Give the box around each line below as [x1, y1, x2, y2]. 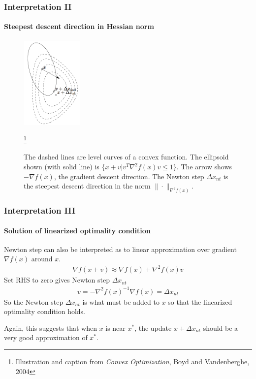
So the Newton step [4, 296, 64, 307]
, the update [134, 322, 172, 333]
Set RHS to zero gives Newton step [4, 275, 110, 285]
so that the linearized [168, 296, 232, 307]
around [31, 253, 53, 264]
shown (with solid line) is [24, 161, 99, 172]
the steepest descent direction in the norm [24, 181, 151, 191]
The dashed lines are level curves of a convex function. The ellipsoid [24, 152, 229, 162]
